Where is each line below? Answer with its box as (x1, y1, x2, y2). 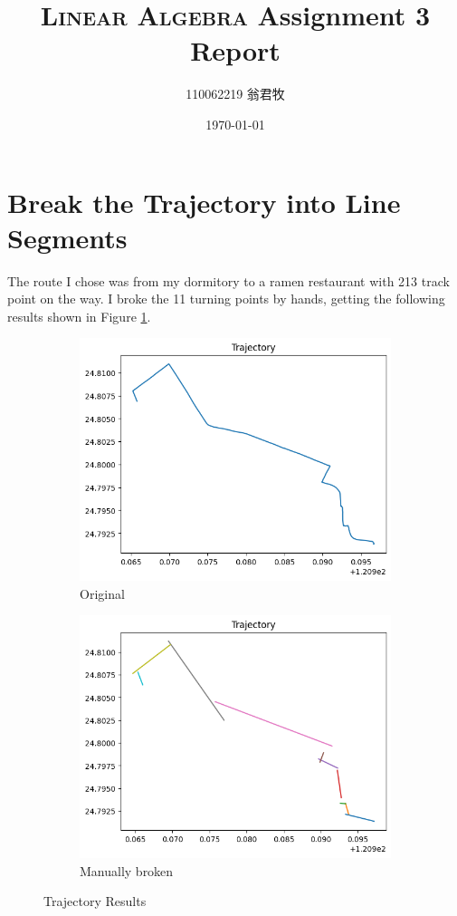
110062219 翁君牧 (186, 84, 285, 103)
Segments (7, 218, 128, 256)
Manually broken (80, 861, 174, 880)
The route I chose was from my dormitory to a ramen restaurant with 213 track (7, 271, 450, 290)
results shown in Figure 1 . (7, 306, 151, 325)
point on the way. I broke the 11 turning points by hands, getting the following (7, 289, 445, 308)
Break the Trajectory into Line (7, 183, 401, 220)
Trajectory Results (43, 892, 147, 911)
